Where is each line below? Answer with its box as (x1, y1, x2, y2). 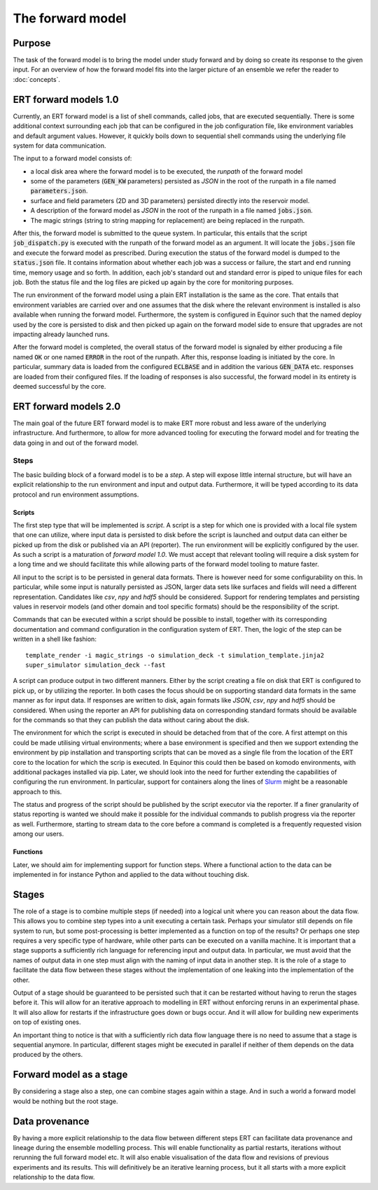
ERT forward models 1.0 (13, 93, 119, 105)
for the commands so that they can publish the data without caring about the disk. (13, 715, 250, 724)
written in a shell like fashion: (13, 635, 97, 644)
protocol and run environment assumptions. (13, 490, 139, 499)
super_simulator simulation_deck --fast (25, 660, 166, 669)
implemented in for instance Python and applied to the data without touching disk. (13, 871, 250, 879)
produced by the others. (13, 1051, 83, 1059)
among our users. (13, 830, 64, 838)
